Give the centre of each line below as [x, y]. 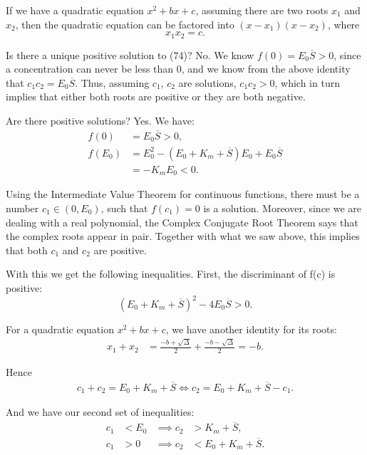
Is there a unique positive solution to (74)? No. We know [130, 54]
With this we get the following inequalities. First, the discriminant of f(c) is [171, 274]
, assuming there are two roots [262, 10]
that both [27, 250]
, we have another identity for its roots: [251, 329]
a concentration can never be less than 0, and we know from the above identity [178, 69]
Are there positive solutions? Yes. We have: [100, 121]
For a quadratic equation [60, 329]
